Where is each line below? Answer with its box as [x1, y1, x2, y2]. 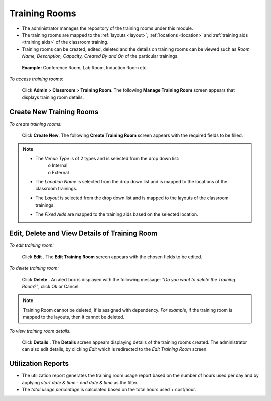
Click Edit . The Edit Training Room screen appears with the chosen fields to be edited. [22, 254, 203, 260]
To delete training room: [9, 265, 59, 271]
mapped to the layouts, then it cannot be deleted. [23, 314, 125, 320]
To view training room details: [9, 328, 71, 334]
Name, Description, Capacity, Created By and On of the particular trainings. [22, 53, 179, 59]
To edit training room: [9, 242, 54, 248]
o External [48, 169, 69, 175]
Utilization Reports [9, 359, 69, 368]
